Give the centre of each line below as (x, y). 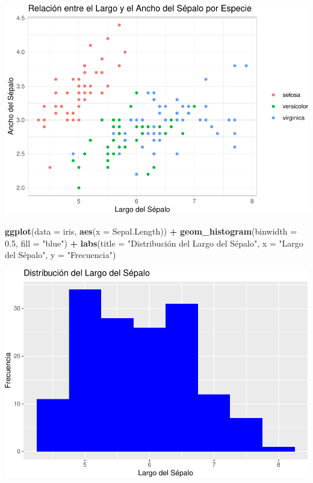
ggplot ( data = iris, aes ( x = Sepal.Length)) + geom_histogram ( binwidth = (151, 231)
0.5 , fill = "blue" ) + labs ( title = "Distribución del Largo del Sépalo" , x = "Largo (154, 243)
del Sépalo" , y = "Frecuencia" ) (60, 255)
